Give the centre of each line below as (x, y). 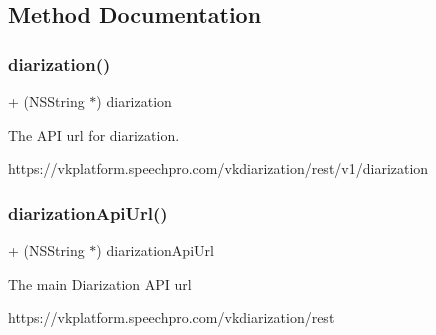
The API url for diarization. (94, 134)
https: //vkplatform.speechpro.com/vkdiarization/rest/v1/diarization (218, 168)
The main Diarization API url (100, 283)
